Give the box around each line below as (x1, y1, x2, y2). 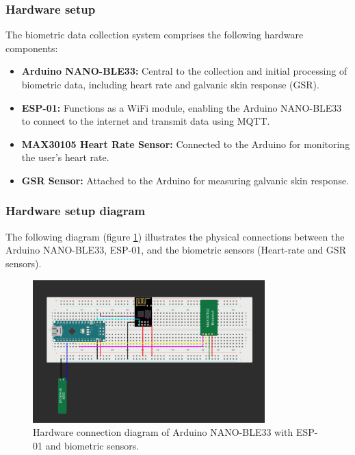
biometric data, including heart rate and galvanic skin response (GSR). (21, 77, 319, 91)
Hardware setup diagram (5, 202, 146, 219)
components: (5, 40, 58, 55)
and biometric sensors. (45, 438, 140, 452)
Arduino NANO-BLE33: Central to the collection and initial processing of (21, 64, 347, 78)
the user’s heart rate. (21, 150, 109, 164)
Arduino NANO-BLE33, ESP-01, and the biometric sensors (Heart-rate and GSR (5, 243, 346, 257)
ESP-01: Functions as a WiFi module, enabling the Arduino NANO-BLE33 (21, 100, 342, 114)
